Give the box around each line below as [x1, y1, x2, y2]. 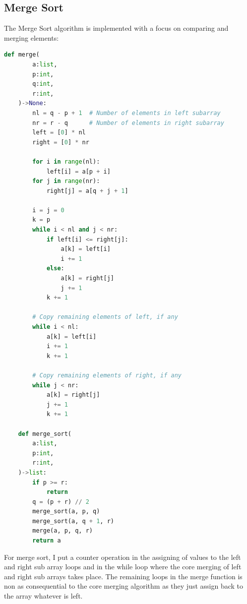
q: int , [32, 80, 54, 88]
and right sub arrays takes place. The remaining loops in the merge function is [4, 571, 243, 581]
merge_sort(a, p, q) [32, 508, 100, 515]
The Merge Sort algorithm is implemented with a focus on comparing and [4, 23, 229, 33]
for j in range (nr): [32, 178, 100, 185]
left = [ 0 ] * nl [32, 129, 86, 136]
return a [32, 537, 61, 544]
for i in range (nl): [32, 158, 100, 165]
